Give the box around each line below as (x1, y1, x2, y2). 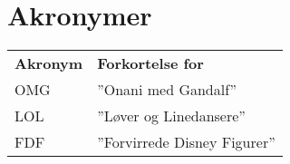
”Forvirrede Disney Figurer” (97, 131, 275, 153)
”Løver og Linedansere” (97, 105, 246, 127)
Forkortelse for (97, 53, 204, 74)
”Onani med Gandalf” (97, 79, 237, 101)
